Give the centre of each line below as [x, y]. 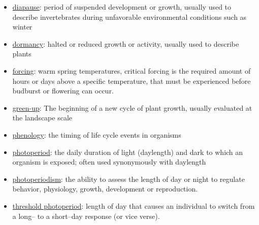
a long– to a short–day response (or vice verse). [86, 216]
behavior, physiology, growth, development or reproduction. [105, 189]
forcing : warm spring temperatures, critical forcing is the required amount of [132, 70]
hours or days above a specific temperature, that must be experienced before [132, 81]
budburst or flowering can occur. [63, 91]
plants [22, 54]
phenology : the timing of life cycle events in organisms [97, 134]
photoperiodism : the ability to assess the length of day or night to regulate [128, 179]
